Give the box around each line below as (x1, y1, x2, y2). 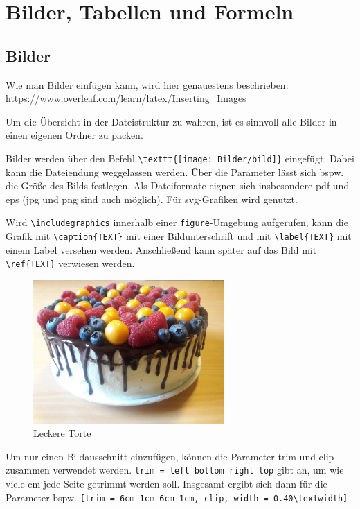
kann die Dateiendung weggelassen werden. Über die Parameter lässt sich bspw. (6, 164, 344, 179)
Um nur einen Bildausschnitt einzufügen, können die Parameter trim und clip (6, 449, 334, 463)
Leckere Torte (33, 426, 91, 440)
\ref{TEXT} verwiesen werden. (6, 256, 135, 270)
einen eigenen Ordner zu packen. (6, 128, 143, 142)
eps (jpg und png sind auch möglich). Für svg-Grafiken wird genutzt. (6, 191, 298, 206)
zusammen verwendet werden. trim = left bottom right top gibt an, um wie (6, 463, 344, 477)
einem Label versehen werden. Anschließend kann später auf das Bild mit (6, 242, 317, 257)
